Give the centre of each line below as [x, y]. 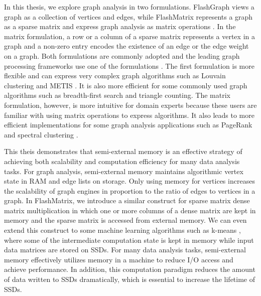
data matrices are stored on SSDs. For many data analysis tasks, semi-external [125, 250]
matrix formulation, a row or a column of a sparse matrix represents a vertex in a [129, 36]
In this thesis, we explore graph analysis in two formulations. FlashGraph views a [129, 7]
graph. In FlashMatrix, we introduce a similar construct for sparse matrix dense [127, 200]
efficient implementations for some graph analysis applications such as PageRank [128, 125]
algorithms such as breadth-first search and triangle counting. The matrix [117, 95]
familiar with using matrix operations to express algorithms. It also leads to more [129, 115]
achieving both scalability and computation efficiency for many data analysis [122, 161]
